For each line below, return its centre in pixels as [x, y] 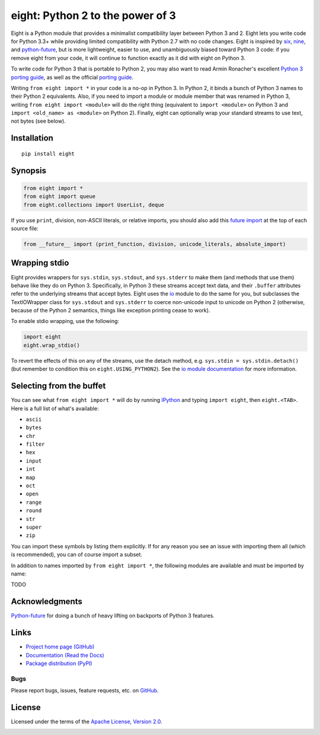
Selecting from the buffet [58, 386]
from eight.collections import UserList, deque [94, 205]
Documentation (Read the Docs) [65, 655]
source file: [25, 229]
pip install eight [48, 154]
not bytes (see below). [39, 121]
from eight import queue [60, 196]
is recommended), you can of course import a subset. [76, 555]
